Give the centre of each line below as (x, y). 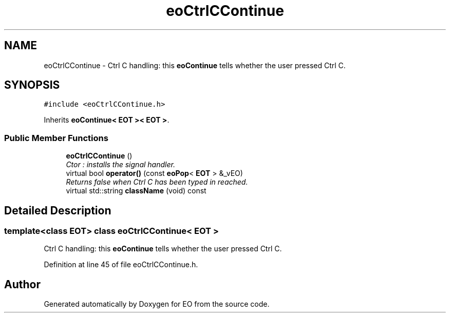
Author (22, 284)
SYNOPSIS (32, 85)
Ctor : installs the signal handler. (120, 165)
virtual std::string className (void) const (136, 191)
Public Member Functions (56, 138)
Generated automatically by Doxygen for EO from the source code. (157, 304)
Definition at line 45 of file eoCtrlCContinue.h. (121, 265)
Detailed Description (58, 210)
